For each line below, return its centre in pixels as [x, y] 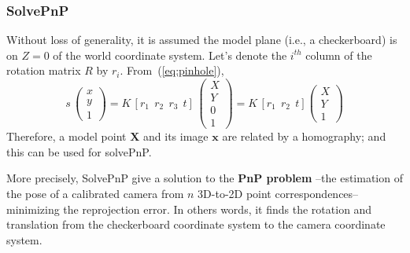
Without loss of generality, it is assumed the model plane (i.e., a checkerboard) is [202, 40]
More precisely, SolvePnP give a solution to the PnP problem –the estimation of [205, 178]
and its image [176, 136]
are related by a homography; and [304, 136]
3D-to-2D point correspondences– [278, 193]
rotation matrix [44, 70]
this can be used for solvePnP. [79, 151]
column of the [339, 55]
